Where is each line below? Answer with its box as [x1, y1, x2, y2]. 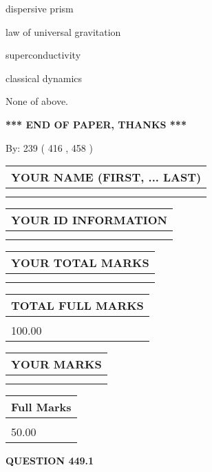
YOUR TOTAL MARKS [11, 255, 149, 271]
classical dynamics [6, 70, 83, 85]
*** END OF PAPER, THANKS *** [6, 117, 187, 131]
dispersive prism [6, 1, 74, 15]
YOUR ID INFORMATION [11, 212, 167, 228]
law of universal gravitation [6, 24, 121, 39]
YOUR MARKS [11, 356, 102, 373]
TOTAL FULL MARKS [11, 297, 144, 314]
